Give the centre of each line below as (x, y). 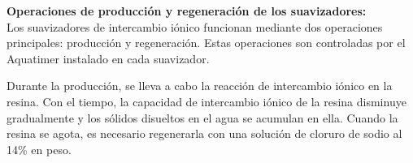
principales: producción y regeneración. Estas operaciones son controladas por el (206, 43)
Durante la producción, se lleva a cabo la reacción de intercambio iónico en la (200, 86)
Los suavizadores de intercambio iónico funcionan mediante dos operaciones (195, 26)
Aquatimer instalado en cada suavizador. (108, 58)
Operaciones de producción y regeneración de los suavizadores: (187, 11)
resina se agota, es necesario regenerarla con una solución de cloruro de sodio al (204, 133)
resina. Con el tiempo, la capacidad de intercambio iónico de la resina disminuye (206, 101)
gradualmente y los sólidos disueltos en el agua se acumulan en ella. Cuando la (202, 117)
